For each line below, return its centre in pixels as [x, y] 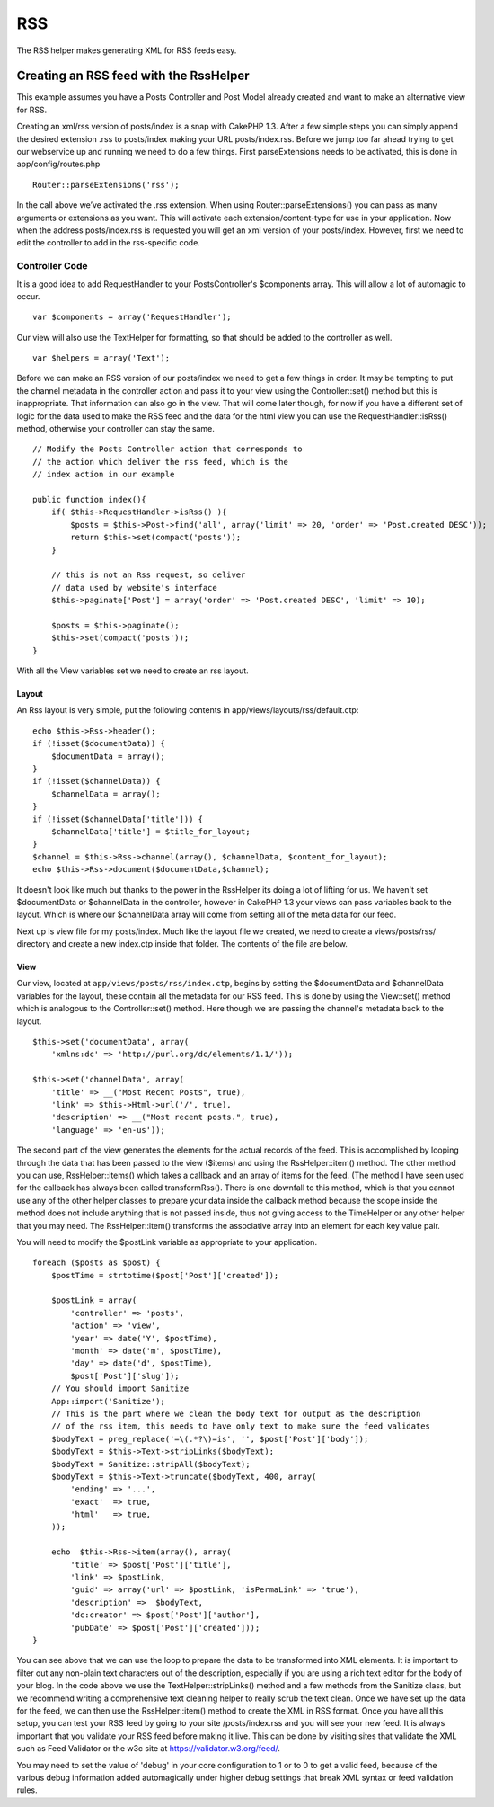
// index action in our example [104, 475]
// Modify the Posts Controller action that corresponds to [168, 449]
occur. [28, 296]
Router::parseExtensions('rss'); [106, 185]
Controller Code [52, 266]
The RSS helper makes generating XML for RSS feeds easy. [127, 50]
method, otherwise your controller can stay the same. [116, 429]
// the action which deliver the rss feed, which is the [161, 462]
